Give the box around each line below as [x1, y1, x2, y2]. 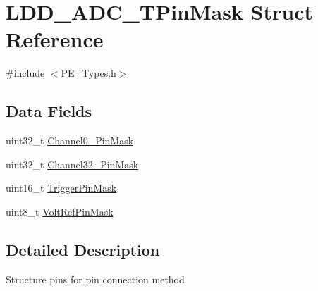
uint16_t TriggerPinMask [6, 180, 117, 195]
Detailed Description [6, 238, 160, 260]
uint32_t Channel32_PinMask [6, 156, 139, 171]
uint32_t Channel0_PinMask [6, 133, 134, 148]
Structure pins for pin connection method [6, 271, 185, 286]
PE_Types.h [61, 66, 116, 80]
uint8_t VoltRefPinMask [6, 204, 114, 218]
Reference [6, 25, 104, 54]
